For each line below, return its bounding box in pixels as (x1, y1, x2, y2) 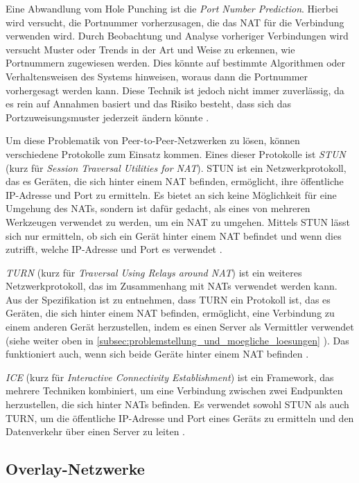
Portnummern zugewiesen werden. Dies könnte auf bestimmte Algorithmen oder (6, 55, 346, 70)
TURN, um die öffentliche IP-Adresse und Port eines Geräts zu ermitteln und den (6, 410, 354, 425)
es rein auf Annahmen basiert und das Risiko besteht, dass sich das (6, 96, 292, 111)
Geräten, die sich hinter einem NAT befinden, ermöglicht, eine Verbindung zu (6, 306, 335, 320)
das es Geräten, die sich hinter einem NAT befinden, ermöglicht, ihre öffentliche (6, 174, 344, 188)
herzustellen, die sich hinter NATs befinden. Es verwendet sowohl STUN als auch (6, 397, 349, 412)
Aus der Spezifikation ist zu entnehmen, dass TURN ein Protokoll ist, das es (6, 292, 331, 306)
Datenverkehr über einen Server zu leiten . (6, 424, 186, 439)
